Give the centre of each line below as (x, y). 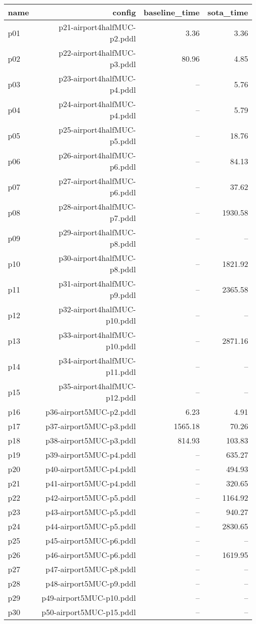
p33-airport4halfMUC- (97, 335)
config (124, 12)
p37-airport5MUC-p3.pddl (91, 426)
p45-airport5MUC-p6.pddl (91, 540)
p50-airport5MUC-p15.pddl (89, 612)
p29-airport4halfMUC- (97, 232)
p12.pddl (121, 397)
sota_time (228, 12)
